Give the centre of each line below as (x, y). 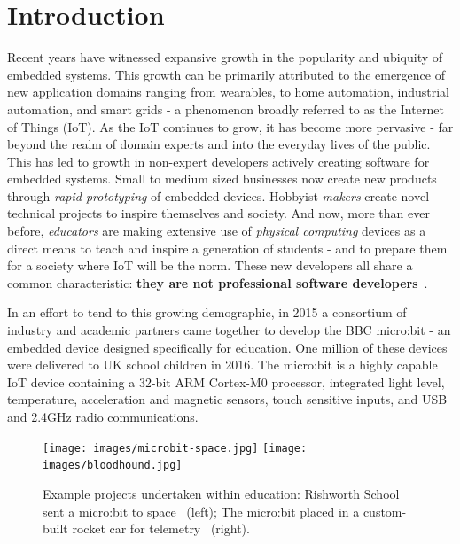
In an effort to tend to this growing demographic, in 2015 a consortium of (207, 312)
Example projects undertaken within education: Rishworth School (221, 493)
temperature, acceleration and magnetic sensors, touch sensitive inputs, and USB (227, 399)
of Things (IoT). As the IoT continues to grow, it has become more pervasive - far (230, 126)
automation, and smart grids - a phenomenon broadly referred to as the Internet (226, 109)
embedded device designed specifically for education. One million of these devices (227, 347)
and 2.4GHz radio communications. (103, 416)
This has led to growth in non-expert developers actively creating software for (218, 161)
